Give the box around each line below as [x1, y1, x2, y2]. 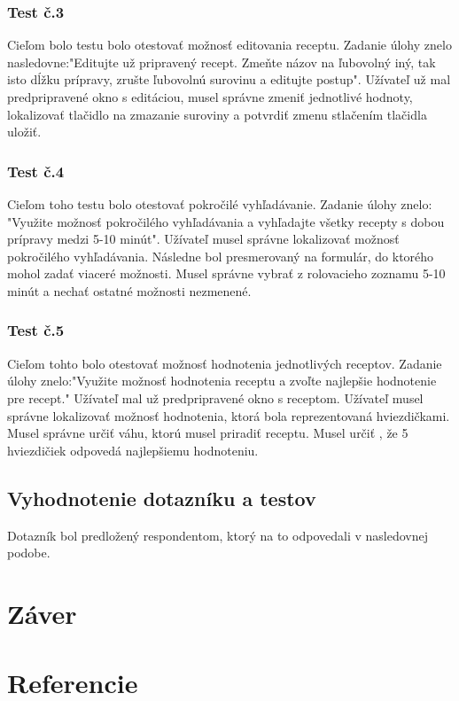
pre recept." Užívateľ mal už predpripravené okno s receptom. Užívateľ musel [7, 388, 424, 407]
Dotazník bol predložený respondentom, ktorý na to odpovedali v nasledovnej [7, 526, 428, 544]
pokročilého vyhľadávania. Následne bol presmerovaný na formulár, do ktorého [7, 246, 434, 265]
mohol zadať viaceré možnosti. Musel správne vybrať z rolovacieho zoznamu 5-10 [7, 264, 446, 283]
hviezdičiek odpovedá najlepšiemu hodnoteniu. [7, 440, 259, 459]
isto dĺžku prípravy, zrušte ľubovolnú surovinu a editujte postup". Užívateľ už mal [7, 70, 451, 89]
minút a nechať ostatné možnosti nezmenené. [7, 281, 252, 300]
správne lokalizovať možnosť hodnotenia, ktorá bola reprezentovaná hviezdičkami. [7, 406, 450, 424]
